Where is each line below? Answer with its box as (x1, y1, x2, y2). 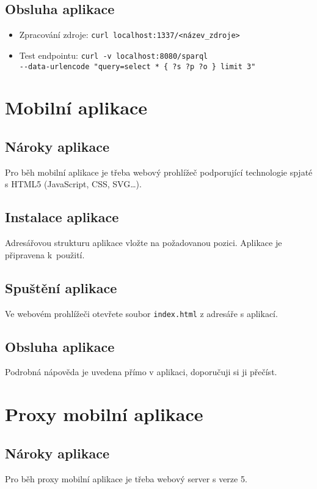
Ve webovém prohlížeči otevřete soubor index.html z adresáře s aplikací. (5, 307, 278, 319)
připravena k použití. (5, 248, 85, 261)
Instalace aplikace (5, 207, 119, 226)
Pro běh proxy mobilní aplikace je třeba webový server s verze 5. (5, 472, 247, 485)
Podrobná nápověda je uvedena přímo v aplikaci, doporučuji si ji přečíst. (5, 365, 277, 378)
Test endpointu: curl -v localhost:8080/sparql (19, 48, 208, 61)
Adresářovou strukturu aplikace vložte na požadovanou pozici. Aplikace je (5, 236, 282, 249)
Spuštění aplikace (5, 278, 117, 297)
